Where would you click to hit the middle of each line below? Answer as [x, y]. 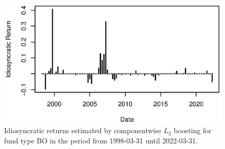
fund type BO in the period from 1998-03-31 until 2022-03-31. [101, 140]
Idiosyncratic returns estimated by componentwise [83, 130]
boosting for [193, 130]
